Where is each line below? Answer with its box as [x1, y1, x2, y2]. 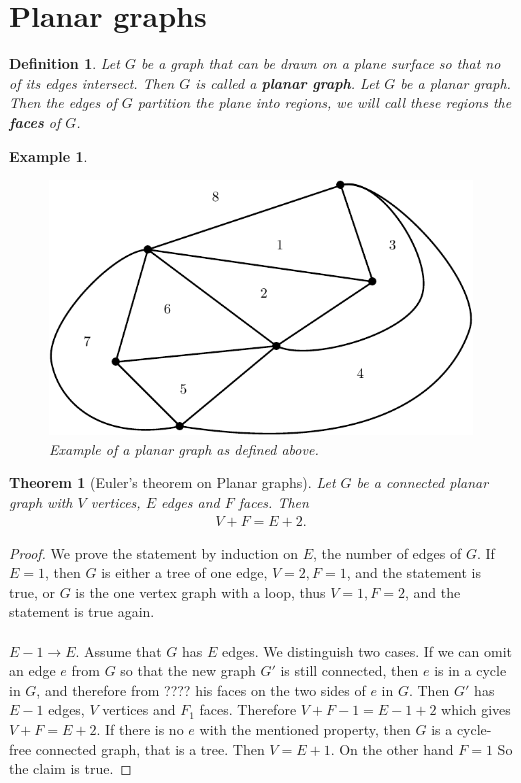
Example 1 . [9, 145, 88, 166]
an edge [9, 660, 56, 681]
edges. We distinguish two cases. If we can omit [221, 640, 512, 661]
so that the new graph [120, 660, 256, 681]
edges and [161, 492, 220, 513]
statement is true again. [9, 601, 155, 622]
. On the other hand [330, 738, 454, 759]
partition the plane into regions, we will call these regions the [137, 92, 512, 113]
